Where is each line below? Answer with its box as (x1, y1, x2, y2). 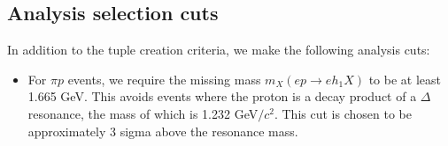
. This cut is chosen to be (274, 104, 412, 122)
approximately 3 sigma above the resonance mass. (27, 121, 298, 140)
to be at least (368, 69, 441, 88)
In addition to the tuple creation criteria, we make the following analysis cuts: (7, 40, 430, 59)
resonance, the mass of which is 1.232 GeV (27, 104, 259, 122)
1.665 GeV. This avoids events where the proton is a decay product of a (27, 87, 417, 106)
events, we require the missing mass (67, 69, 261, 88)
